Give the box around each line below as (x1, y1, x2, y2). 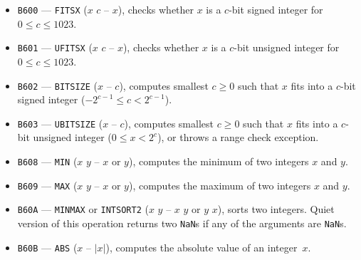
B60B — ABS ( (17, 239, 78, 254)
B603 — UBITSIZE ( (17, 115, 103, 130)
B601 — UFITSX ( (17, 40, 93, 55)
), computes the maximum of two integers (128, 177, 311, 192)
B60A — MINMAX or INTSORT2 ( (17, 202, 149, 217)
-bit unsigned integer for (234, 40, 340, 55)
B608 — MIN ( (17, 154, 78, 168)
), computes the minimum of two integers (128, 154, 309, 168)
